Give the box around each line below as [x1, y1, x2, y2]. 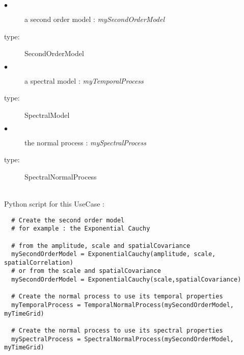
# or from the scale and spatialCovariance [11, 267, 161, 275]
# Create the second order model [11, 216, 125, 224]
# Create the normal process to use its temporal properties [11, 293, 223, 300]
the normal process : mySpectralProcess [24, 137, 147, 147]
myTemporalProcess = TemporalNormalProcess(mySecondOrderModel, [11, 301, 234, 309]
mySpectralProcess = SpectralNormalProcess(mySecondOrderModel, [11, 335, 234, 343]
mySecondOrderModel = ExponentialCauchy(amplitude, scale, [11, 250, 216, 258]
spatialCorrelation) [4, 259, 74, 266]
